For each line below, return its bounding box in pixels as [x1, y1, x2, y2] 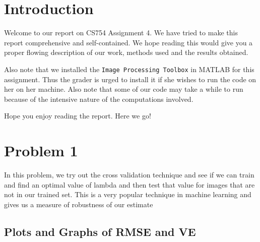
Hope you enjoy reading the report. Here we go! [4, 110, 151, 121]
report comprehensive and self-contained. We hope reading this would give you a [4, 37, 253, 47]
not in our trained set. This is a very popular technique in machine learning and [4, 189, 251, 200]
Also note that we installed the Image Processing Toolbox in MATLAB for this [4, 64, 254, 74]
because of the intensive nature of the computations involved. [4, 93, 193, 104]
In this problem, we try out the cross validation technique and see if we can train [4, 169, 254, 180]
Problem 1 [4, 140, 78, 161]
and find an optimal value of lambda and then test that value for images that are [4, 179, 255, 190]
